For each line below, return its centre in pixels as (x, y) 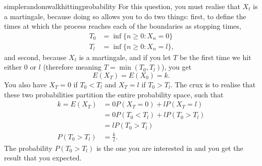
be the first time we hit (215, 57)
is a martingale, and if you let (125, 57)
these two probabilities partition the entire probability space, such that (114, 94)
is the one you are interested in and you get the (170, 148)
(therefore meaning (72, 67)
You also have (25, 85)
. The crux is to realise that (213, 85)
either (13, 67)
